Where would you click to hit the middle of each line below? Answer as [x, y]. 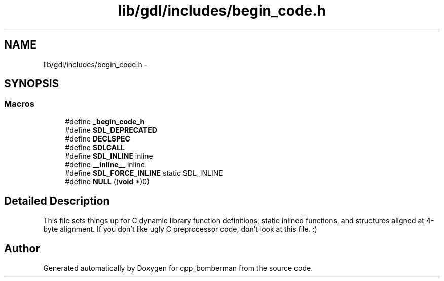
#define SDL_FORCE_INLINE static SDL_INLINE [144, 173]
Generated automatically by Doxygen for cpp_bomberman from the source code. [178, 268]
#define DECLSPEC [98, 138]
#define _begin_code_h [105, 121]
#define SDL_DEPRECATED [111, 130]
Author [22, 249]
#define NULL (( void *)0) [107, 181]
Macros [19, 104]
